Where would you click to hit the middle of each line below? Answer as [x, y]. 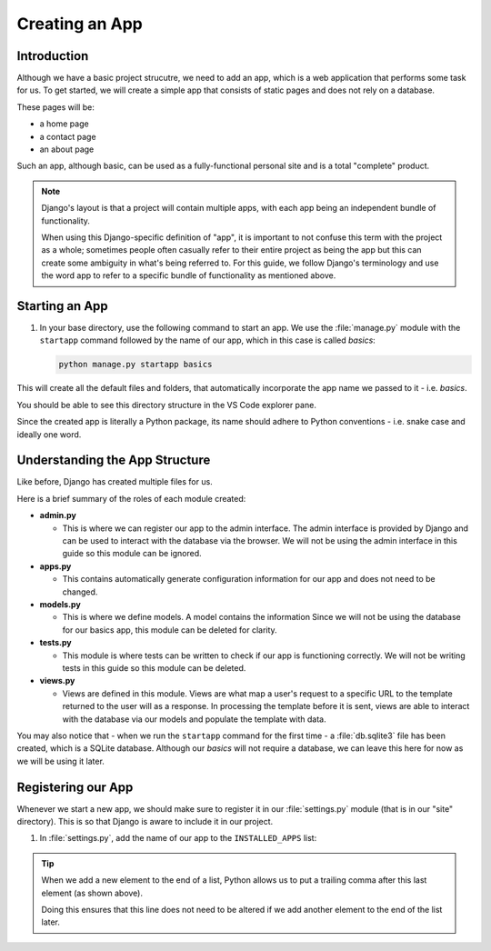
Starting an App [62, 306]
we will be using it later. [60, 761]
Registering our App [75, 787]
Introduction [53, 56]
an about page [67, 149]
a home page [65, 124]
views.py [57, 681]
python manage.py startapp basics [135, 365]
